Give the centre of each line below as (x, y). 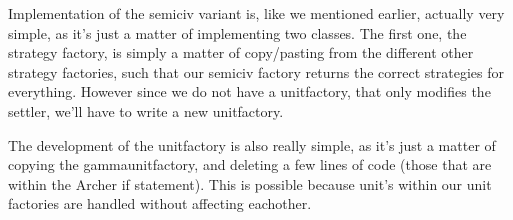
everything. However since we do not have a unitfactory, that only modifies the (249, 91)
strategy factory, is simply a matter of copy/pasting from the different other (241, 52)
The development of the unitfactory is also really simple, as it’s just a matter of (252, 144)
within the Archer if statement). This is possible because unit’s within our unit (250, 183)
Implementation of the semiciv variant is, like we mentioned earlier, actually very (256, 13)
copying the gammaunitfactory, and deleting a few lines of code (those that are (250, 164)
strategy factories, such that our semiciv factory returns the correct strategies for (256, 71)
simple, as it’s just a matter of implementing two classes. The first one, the (237, 32)
